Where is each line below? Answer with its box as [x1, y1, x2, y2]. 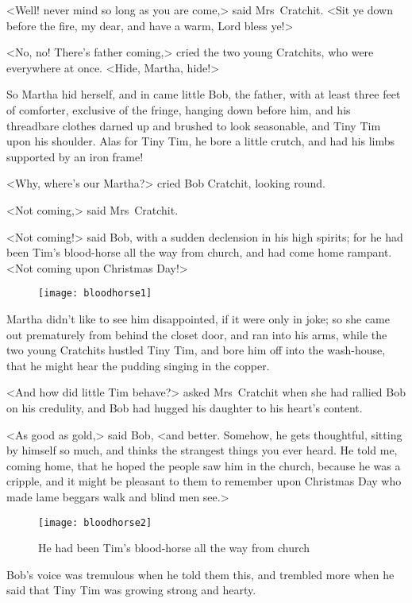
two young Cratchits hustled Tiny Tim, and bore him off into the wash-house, [6, 342, 386, 358]
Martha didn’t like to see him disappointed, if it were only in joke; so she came [6, 310, 390, 327]
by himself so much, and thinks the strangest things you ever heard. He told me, [6, 442, 398, 458]
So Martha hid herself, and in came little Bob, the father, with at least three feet [6, 86, 401, 102]
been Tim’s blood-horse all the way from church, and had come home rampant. [6, 244, 392, 261]
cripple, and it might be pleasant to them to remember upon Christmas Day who [6, 473, 402, 489]
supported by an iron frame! [6, 148, 144, 164]
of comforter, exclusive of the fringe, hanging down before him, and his [6, 101, 351, 118]
